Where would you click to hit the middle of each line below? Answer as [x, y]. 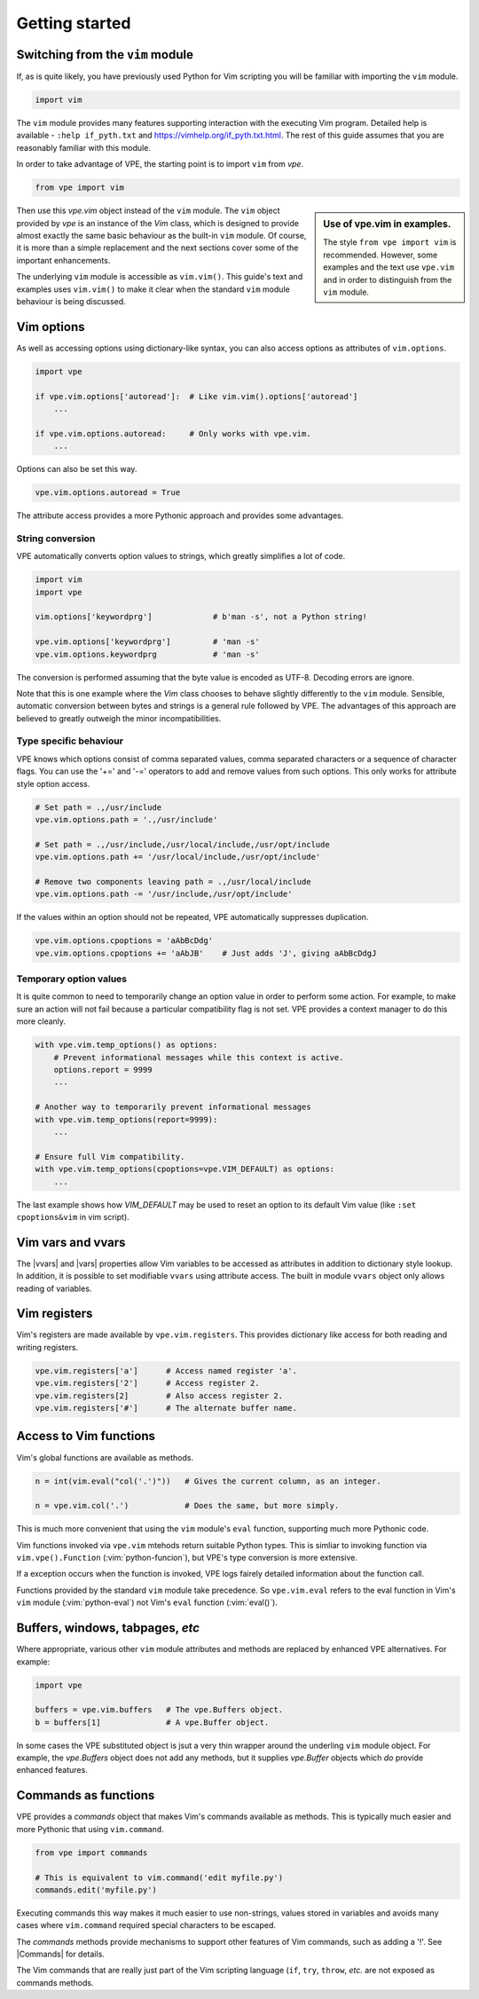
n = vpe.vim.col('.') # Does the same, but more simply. [187, 1506]
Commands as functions [86, 1795]
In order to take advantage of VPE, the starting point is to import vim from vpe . [160, 164]
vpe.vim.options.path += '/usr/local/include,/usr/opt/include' [178, 857]
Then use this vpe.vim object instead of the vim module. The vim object [148, 211]
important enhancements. [63, 260]
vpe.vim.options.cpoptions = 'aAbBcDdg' [124, 941]
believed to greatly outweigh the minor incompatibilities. [119, 718]
